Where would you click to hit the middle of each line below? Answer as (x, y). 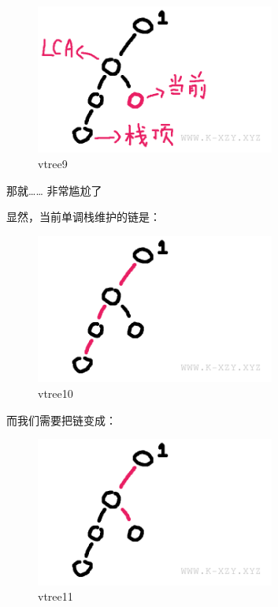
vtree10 (56, 393)
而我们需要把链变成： (61, 420)
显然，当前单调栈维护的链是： (83, 217)
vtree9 (53, 164)
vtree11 (56, 596)
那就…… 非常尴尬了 (54, 190)
